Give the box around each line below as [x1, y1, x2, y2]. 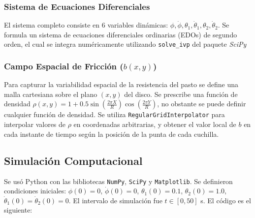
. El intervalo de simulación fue [68, 195, 162, 205]
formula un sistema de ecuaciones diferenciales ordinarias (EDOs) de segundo [4, 29, 237, 39]
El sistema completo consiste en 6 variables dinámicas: [4, 20, 168, 30]
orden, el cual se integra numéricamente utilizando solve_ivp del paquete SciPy [4, 39, 247, 49]
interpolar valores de [4, 119, 66, 129]
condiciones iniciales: [4, 186, 66, 196]
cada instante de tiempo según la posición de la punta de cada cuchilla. [4, 128, 219, 139]
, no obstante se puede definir [157, 98, 246, 109]
